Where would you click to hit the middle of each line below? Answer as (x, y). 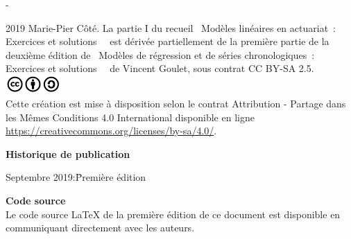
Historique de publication (68, 153)
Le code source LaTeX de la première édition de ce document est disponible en (173, 214)
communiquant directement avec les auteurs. (100, 228)
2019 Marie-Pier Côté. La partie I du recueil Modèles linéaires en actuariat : (171, 27)
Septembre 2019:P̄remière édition (76, 177)
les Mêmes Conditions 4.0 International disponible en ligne (130, 117)
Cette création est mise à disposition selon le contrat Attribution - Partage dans (176, 104)
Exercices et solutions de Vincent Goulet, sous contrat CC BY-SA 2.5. (160, 68)
